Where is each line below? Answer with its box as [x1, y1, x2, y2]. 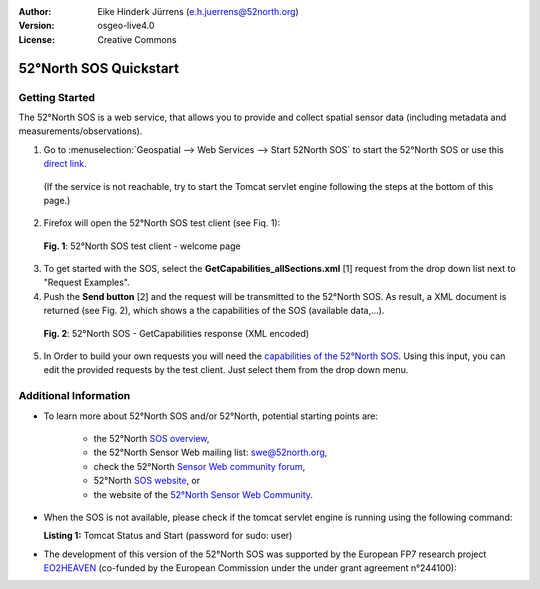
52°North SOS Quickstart [18, 60, 180, 77]
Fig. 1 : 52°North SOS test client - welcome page [43, 240, 241, 252]
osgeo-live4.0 [97, 20, 155, 32]
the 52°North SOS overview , [93, 432, 210, 444]
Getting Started [18, 90, 95, 104]
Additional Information [18, 389, 131, 403]
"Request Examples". [43, 276, 130, 289]
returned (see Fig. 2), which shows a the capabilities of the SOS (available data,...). [43, 305, 385, 317]
